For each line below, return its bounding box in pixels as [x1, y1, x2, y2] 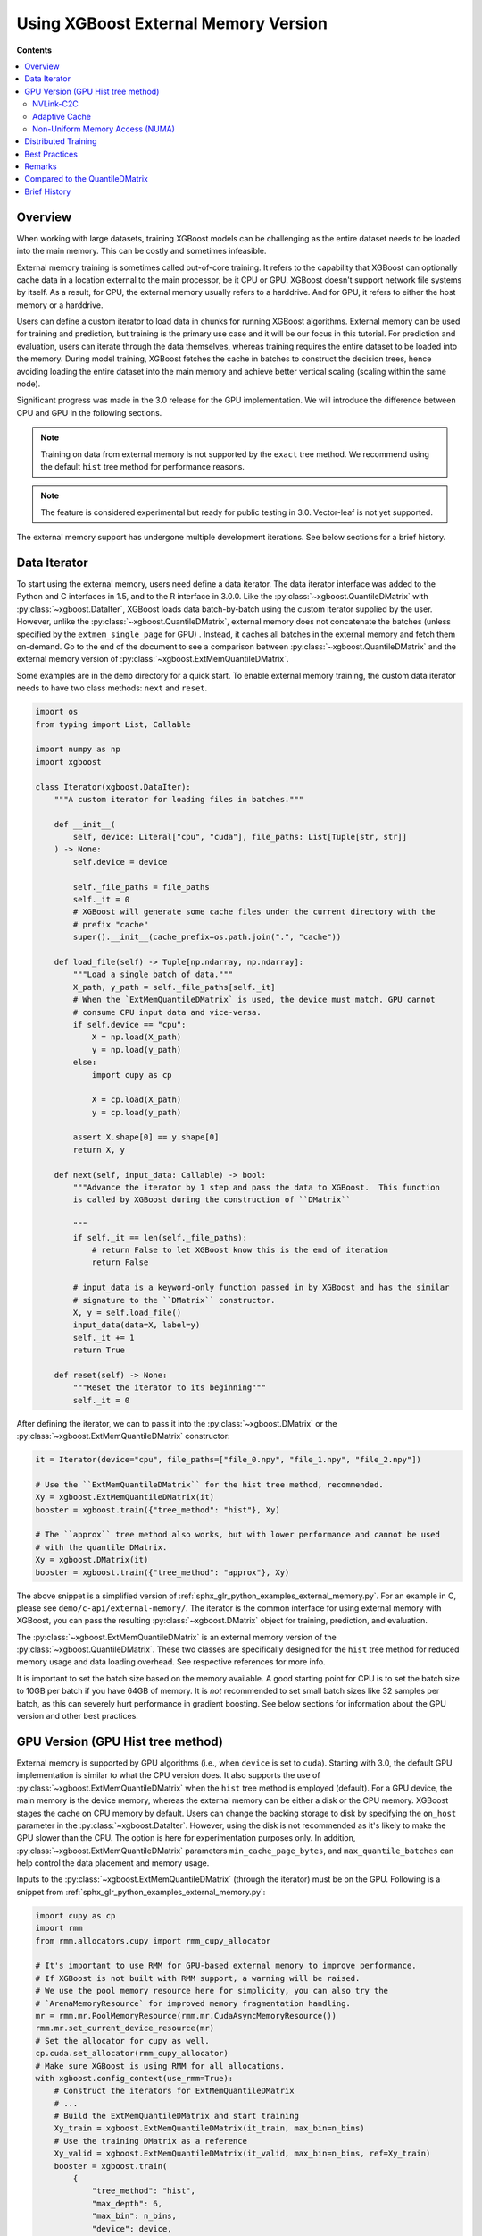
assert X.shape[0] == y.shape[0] [72, 1132, 220, 1142]
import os [35, 707, 79, 717]
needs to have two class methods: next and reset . [16, 682, 208, 693]
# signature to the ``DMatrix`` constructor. [72, 1295, 276, 1305]
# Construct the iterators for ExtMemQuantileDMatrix [54, 2086, 295, 2096]
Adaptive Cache [32, 111, 91, 122]
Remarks [24, 161, 57, 172]
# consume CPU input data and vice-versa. [72, 1007, 262, 1017]
